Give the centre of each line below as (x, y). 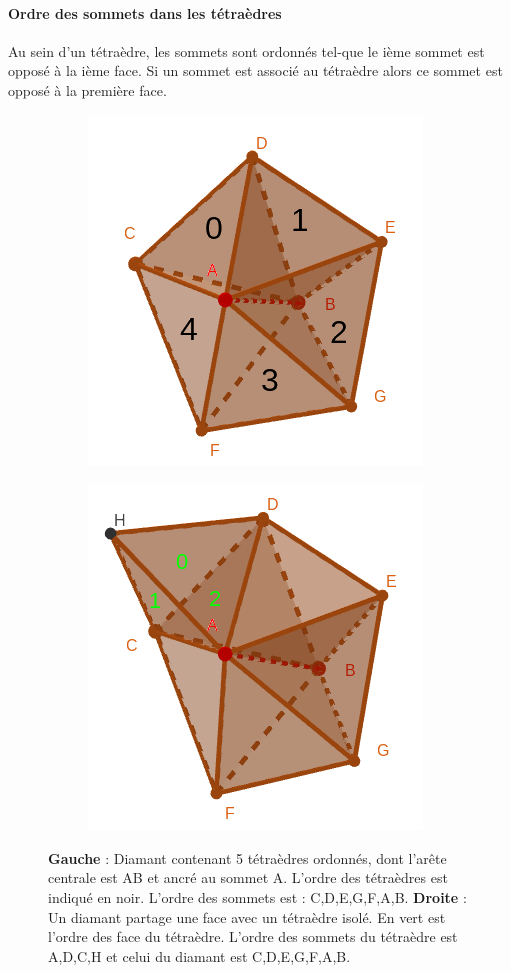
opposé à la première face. (87, 89)
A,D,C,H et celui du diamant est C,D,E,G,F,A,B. (199, 955)
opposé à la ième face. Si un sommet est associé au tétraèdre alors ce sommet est (255, 70)
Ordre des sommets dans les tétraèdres (145, 12)
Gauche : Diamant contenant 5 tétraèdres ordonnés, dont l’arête (247, 857)
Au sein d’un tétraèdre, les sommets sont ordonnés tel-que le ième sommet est (246, 50)
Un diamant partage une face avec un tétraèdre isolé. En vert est (247, 916)
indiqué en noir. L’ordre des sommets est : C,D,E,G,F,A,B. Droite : (257, 896)
